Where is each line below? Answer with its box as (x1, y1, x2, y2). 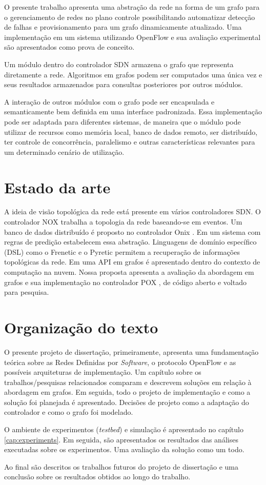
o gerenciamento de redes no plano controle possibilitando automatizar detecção (4, 11, 255, 22)
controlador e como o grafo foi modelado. (4, 407, 133, 417)
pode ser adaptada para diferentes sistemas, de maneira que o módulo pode (4, 116, 241, 127)
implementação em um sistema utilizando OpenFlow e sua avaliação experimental (4, 31, 261, 42)
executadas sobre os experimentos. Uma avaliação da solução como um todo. (4, 444, 244, 455)
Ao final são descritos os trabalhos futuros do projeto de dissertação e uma (4, 461, 238, 472)
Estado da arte (4, 176, 111, 197)
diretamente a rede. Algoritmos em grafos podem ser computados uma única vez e (4, 69, 262, 79)
